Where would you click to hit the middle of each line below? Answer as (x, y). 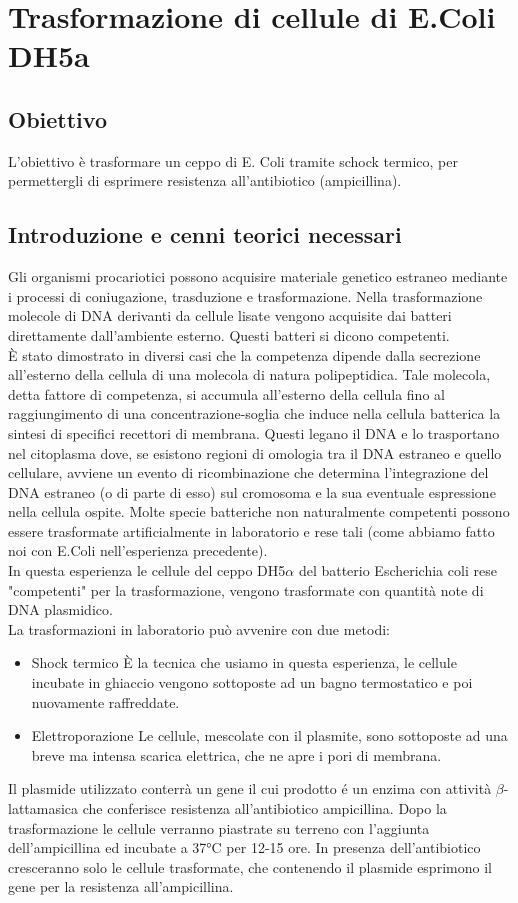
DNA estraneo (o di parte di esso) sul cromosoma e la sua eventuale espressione (252, 491)
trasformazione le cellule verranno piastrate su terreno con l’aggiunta (219, 827)
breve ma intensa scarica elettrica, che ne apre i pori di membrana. (236, 754)
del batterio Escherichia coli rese (397, 570)
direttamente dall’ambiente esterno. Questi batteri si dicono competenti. (229, 334)
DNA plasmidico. (60, 609)
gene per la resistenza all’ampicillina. (121, 886)
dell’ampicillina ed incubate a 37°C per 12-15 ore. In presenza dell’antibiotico (244, 847)
